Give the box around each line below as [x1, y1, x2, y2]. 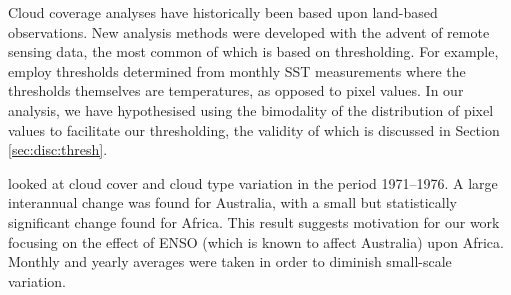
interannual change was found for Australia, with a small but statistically [8, 192, 457, 213]
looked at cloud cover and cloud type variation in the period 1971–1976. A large [8, 172, 498, 193]
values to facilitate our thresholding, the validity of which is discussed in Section [8, 119, 500, 140]
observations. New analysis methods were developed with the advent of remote [8, 21, 490, 42]
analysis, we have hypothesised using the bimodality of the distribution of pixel [8, 99, 494, 120]
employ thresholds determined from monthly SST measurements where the [8, 60, 466, 81]
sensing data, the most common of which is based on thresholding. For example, [8, 41, 499, 62]
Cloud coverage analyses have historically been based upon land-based [8, 2, 438, 22]
